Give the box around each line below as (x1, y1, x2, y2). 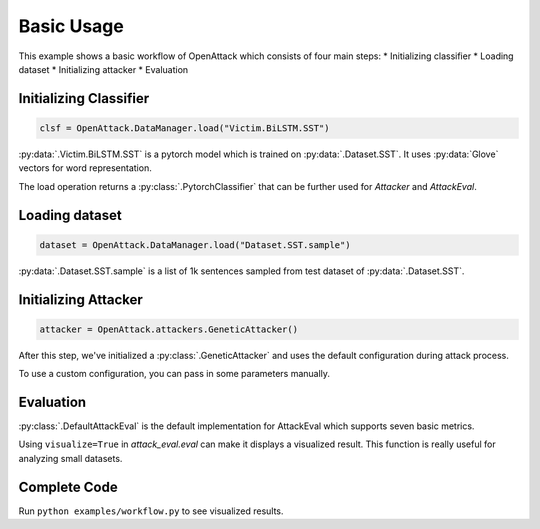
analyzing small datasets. (18, 452, 123, 464)
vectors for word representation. (18, 162, 152, 174)
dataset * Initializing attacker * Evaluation (18, 63, 189, 75)
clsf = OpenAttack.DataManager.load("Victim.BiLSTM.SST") (39, 122, 330, 134)
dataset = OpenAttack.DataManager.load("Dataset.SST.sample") (39, 239, 351, 250)
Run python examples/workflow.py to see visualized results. (18, 505, 284, 517)
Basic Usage (18, 15, 124, 37)
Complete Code (18, 478, 119, 495)
